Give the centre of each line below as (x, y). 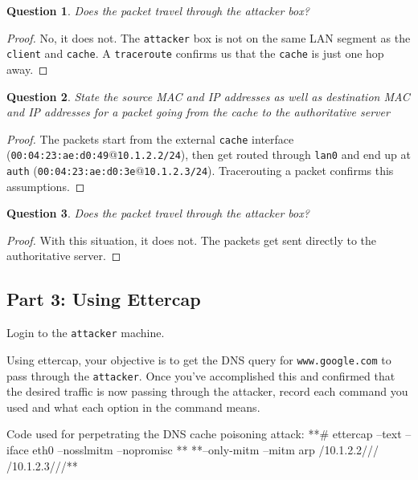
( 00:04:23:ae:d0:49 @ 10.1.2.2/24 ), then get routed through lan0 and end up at (209, 155)
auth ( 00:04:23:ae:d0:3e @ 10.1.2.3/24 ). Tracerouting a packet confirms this (200, 170)
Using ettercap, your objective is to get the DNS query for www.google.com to (199, 359)
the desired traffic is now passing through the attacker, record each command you (207, 391)
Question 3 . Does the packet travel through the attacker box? (158, 213)
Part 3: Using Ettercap (104, 299)
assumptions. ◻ (46, 186)
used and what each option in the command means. (133, 407)
